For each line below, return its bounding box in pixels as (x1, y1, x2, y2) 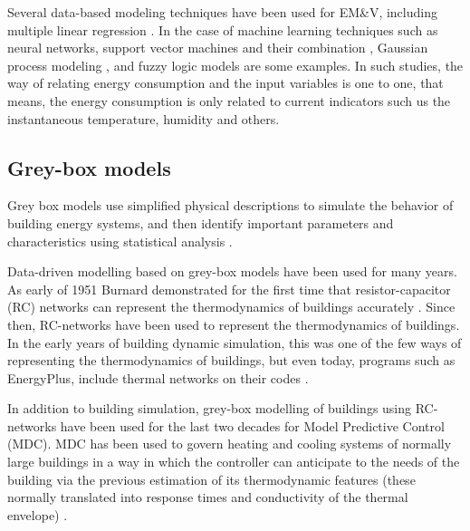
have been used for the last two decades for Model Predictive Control (60, 416, 445, 435)
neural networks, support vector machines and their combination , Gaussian (7, 38, 428, 57)
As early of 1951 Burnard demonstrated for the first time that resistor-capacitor (7, 279, 451, 298)
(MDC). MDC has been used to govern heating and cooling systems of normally (7, 434, 452, 453)
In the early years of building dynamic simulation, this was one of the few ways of (7, 333, 462, 352)
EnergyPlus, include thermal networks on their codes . (7, 368, 309, 387)
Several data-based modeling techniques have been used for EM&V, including (7, 3, 437, 21)
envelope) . (7, 505, 68, 524)
